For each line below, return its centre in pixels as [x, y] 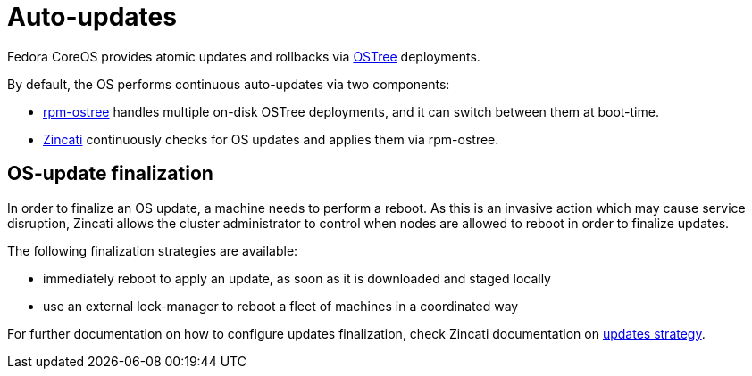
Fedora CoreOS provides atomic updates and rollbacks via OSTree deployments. [244, 56]
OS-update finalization [110, 174]
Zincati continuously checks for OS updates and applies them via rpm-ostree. [271, 139]
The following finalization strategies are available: [153, 250]
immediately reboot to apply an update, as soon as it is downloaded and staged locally [297, 278]
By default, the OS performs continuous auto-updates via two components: [229, 84]
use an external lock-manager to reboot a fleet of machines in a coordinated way [281, 306]
